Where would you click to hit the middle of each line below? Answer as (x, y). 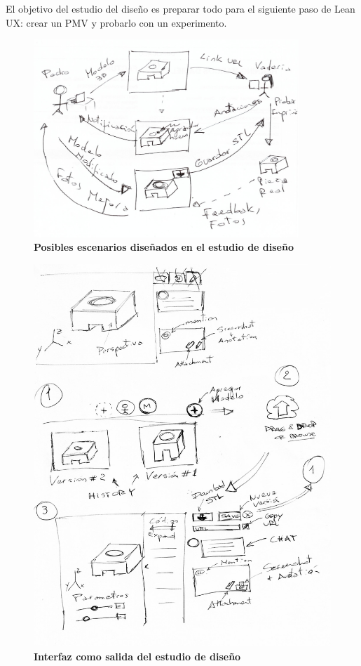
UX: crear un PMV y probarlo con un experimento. (116, 22)
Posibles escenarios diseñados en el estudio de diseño (164, 247)
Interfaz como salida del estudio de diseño (137, 656)
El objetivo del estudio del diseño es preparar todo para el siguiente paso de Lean (180, 8)
